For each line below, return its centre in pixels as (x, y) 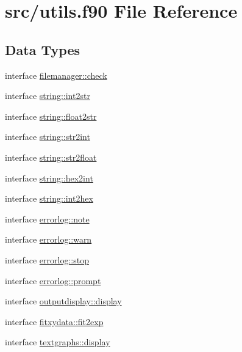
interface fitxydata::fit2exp (54, 321)
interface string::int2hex (49, 198)
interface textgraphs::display (58, 342)
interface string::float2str (51, 116)
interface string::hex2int (49, 178)
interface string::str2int (48, 137)
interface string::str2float (51, 157)
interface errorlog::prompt (53, 280)
